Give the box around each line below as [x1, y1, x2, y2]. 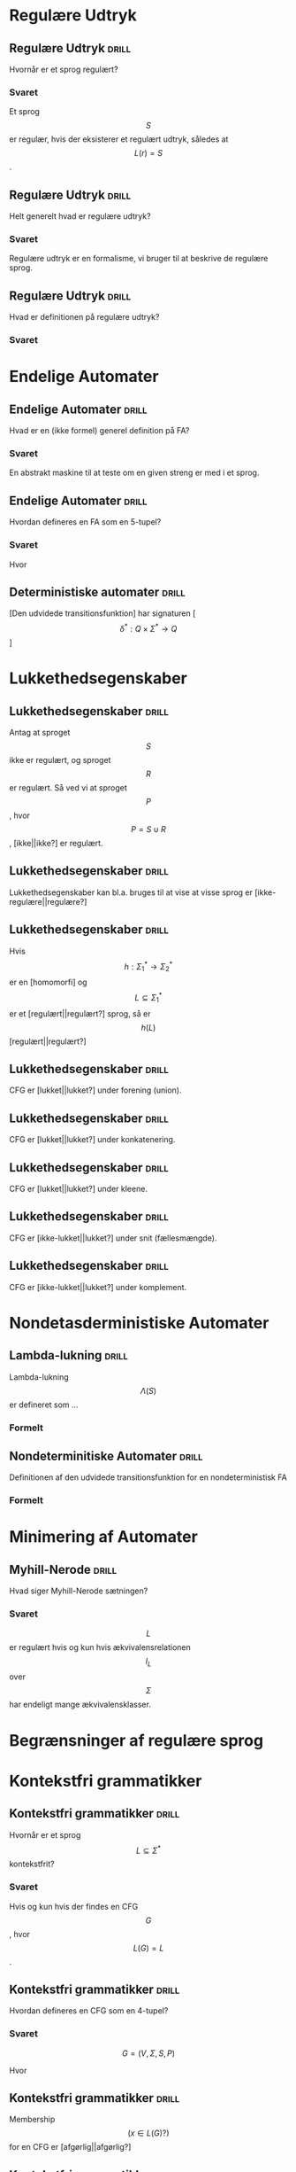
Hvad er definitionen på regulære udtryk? [9, 312, 160, 323]
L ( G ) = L [133, 1942, 164, 1953]
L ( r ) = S [133, 148, 163, 159]
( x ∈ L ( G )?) [127, 2128, 170, 2138]
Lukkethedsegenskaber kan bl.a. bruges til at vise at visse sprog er [9, 887, 254, 898]
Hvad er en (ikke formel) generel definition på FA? [9, 425, 190, 436]
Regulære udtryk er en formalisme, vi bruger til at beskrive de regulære [9, 253, 269, 264]
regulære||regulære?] [9, 896, 87, 907]
